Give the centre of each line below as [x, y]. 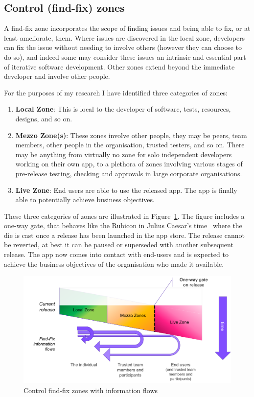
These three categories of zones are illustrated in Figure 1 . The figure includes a [124, 216]
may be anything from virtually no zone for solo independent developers [124, 154]
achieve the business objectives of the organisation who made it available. [114, 264]
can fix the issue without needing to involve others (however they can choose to [123, 47]
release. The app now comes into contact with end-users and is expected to [116, 254]
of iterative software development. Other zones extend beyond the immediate [119, 66]
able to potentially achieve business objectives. [85, 199]
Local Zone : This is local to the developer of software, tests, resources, [123, 109]
